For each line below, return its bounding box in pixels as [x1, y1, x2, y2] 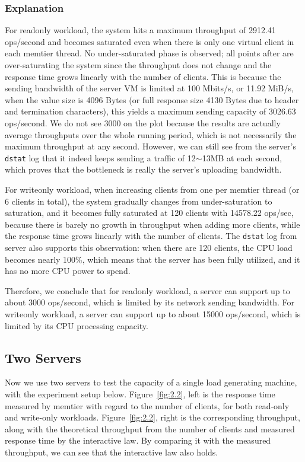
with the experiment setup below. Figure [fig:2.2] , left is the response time [5, 387, 275, 400]
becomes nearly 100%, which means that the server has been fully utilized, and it [5, 253, 300, 265]
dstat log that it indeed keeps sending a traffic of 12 [5, 151, 196, 164]
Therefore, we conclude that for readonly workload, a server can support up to [5, 284, 290, 297]
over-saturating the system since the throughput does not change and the [5, 59, 272, 71]
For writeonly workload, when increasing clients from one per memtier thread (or [5, 183, 300, 195]
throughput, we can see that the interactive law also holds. [5, 445, 218, 458]
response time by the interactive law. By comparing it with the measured [5, 434, 271, 447]
